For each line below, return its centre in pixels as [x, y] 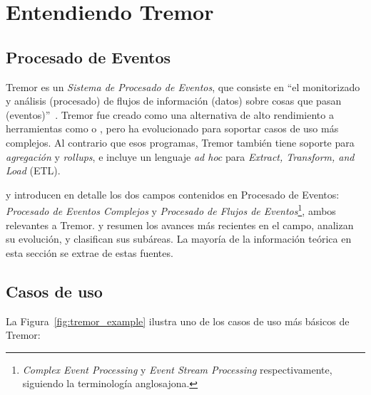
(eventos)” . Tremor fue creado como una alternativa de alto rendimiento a [170, 114]
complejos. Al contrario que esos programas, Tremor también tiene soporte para [180, 142]
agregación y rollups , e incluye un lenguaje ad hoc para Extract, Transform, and [180, 156]
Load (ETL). [33, 170]
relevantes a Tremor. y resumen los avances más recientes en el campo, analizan [180, 225]
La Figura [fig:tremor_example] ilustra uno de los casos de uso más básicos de [178, 321]
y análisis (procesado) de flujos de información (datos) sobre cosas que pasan [174, 101]
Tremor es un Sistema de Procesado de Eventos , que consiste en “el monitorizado [183, 86]
